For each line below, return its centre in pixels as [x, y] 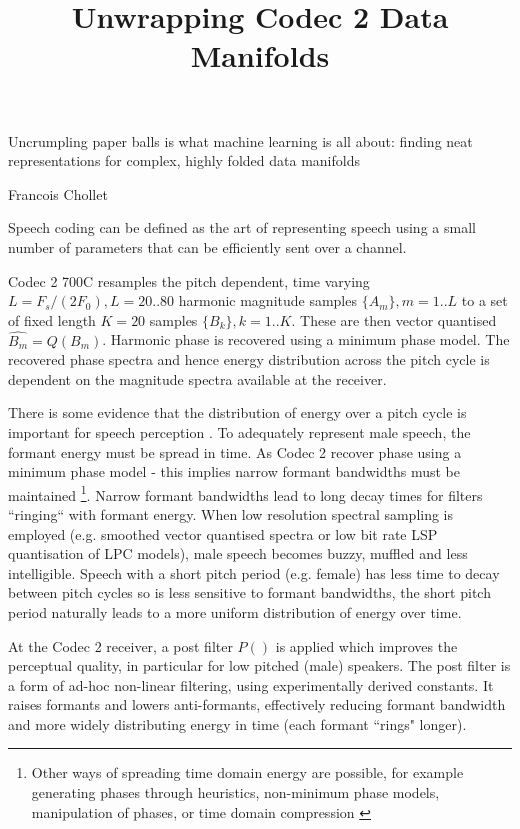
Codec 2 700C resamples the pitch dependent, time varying [189, 280]
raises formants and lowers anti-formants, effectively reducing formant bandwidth [257, 704]
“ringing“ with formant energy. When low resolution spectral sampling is [231, 513]
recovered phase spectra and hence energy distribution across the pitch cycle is [249, 359]
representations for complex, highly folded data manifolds [184, 160]
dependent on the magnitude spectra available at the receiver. [197, 378]
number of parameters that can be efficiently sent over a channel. [207, 246]
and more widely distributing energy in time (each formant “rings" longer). [237, 723]
